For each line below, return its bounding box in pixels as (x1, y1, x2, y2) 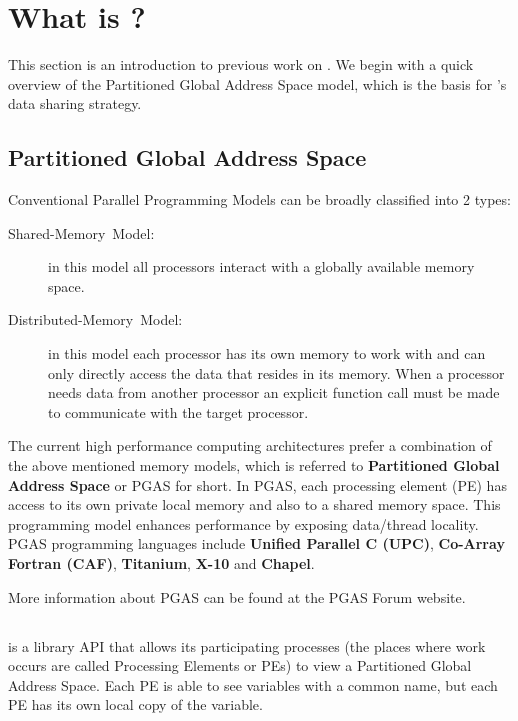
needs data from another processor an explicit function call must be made (48, 382, 500, 403)
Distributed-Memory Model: (8, 309, 183, 330)
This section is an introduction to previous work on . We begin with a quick (8, 54, 474, 75)
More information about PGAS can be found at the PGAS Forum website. (8, 586, 466, 607)
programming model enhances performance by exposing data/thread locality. (8, 513, 479, 534)
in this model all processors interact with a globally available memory (48, 256, 475, 277)
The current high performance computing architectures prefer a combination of (8, 435, 492, 456)
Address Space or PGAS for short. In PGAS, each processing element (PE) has (8, 474, 507, 495)
